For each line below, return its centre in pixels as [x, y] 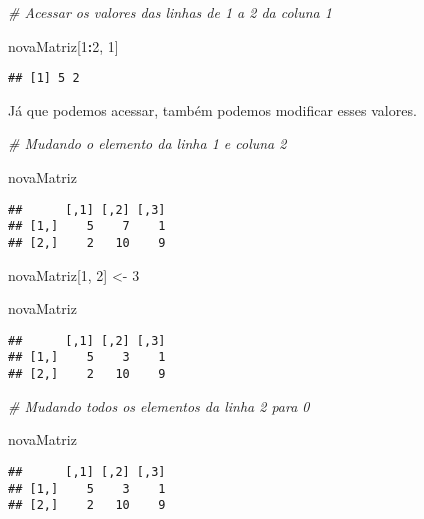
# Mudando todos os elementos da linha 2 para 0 [159, 405]
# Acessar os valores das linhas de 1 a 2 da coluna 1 [170, 12]
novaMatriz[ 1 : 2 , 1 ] [63, 45]
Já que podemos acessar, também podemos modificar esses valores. [212, 109]
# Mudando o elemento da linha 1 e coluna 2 [147, 143]
